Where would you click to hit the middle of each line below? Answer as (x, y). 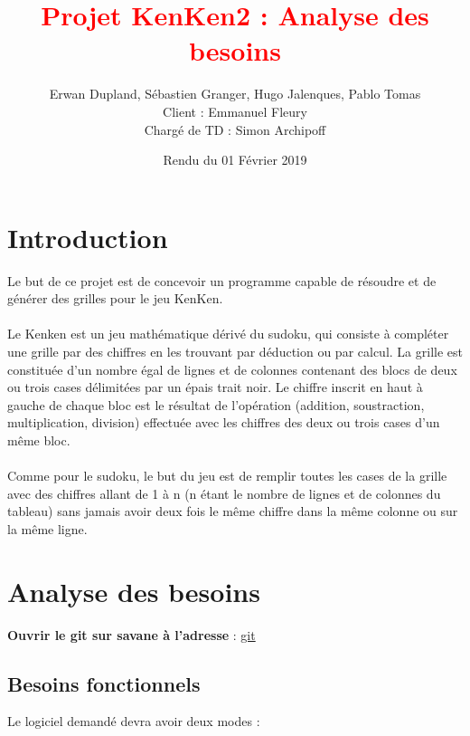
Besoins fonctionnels (104, 683)
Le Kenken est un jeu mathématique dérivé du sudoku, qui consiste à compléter (228, 334)
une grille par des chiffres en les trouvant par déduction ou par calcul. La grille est (235, 351)
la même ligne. (47, 528)
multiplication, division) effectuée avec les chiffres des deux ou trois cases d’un (224, 422)
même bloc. (39, 440)
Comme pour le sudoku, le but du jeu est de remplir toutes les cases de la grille (227, 476)
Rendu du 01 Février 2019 (235, 160)
